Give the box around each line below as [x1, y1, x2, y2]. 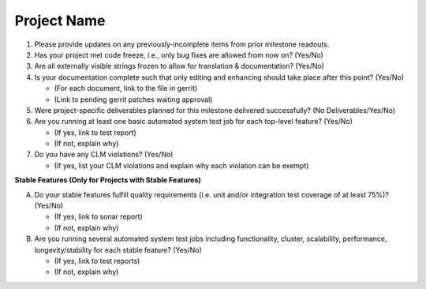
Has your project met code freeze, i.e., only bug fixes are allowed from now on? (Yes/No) [34, 50, 323, 59]
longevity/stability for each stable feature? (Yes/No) [34, 245, 203, 254]
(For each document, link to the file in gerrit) [54, 84, 198, 93]
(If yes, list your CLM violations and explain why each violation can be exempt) [54, 160, 309, 170]
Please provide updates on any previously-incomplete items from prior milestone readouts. [34, 39, 330, 49]
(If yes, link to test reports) [54, 256, 140, 265]
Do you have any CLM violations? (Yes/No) [34, 150, 174, 160]
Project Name [14, 12, 106, 29]
